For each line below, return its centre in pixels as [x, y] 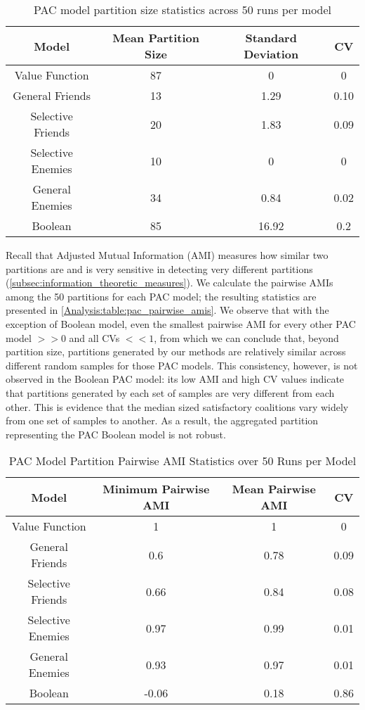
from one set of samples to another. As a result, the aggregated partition [162, 420]
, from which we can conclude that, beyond [246, 337]
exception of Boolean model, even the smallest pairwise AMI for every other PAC [181, 323]
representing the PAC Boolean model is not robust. [116, 434]
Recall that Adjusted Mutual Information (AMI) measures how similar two [167, 255]
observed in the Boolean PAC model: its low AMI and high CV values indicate [175, 379]
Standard [271, 38]
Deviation [271, 54]
